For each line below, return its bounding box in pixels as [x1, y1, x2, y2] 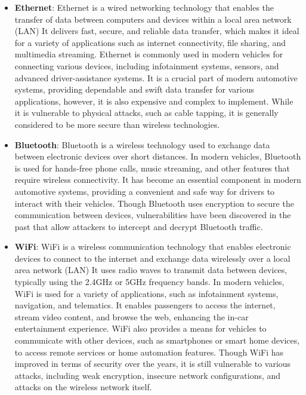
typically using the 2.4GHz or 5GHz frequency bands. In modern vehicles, [14, 275, 285, 288]
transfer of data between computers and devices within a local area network [14, 13, 292, 25]
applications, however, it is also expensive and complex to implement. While [14, 94, 293, 107]
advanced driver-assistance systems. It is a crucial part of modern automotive [14, 71, 298, 84]
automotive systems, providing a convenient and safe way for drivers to [14, 185, 275, 197]
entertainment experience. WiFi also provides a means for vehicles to [14, 322, 267, 335]
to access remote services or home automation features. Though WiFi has [14, 345, 284, 358]
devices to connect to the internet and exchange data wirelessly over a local [14, 252, 290, 264]
